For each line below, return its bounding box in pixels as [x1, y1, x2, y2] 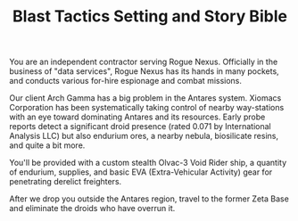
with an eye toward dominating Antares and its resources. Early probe [9, 111, 266, 122]
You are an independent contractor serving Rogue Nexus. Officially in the [9, 56, 278, 68]
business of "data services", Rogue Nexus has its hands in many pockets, [9, 66, 279, 77]
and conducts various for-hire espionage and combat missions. [9, 76, 243, 86]
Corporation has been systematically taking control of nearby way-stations [9, 102, 285, 113]
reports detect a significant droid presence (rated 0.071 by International [9, 121, 271, 132]
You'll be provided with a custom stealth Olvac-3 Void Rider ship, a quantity [9, 158, 287, 168]
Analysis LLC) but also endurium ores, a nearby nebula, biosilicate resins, [9, 131, 279, 142]
